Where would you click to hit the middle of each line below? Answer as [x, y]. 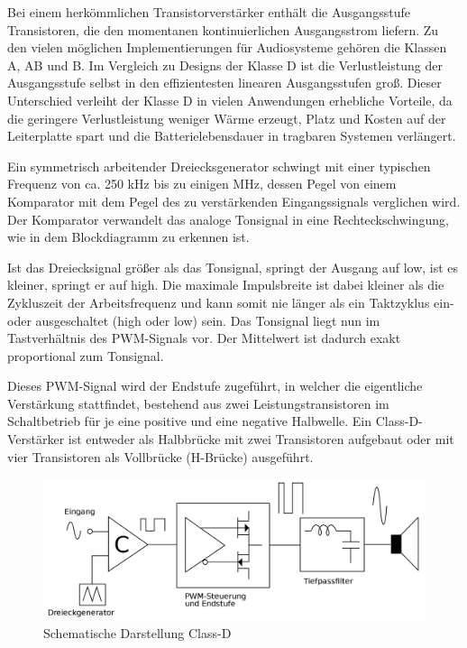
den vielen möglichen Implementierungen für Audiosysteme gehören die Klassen [227, 47]
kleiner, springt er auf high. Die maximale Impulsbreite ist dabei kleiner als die [226, 285]
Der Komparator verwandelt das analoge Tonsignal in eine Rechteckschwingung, [228, 219]
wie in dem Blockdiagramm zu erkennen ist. [128, 237]
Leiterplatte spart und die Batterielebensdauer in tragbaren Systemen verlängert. [232, 136]
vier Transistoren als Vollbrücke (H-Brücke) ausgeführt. [160, 456]
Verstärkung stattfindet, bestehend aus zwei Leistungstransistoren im [198, 403]
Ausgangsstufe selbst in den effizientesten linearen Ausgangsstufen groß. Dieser [224, 83]
